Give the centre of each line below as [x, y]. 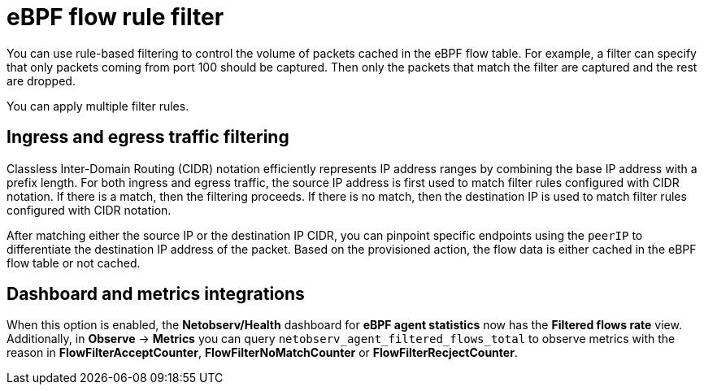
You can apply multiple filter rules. [98, 106]
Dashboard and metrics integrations [156, 294]
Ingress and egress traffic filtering [148, 137]
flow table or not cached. [74, 263]
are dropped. [41, 80]
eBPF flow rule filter [115, 17]
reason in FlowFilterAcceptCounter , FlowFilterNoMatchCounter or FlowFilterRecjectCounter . [262, 353]
